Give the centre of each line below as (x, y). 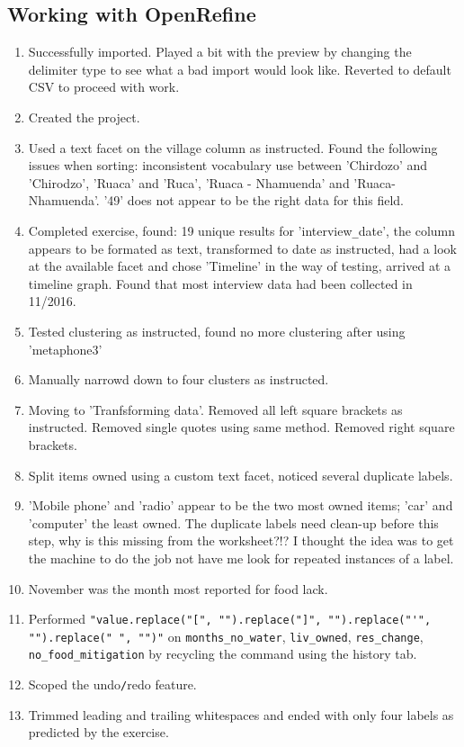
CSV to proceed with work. (104, 87)
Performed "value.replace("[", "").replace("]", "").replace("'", (230, 619)
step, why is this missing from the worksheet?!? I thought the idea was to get (241, 540)
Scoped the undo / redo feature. (112, 684)
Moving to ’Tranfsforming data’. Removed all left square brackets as (215, 409)
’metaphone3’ (65, 349)
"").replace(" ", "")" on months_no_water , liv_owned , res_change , (226, 636)
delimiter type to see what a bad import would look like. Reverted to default (240, 69)
